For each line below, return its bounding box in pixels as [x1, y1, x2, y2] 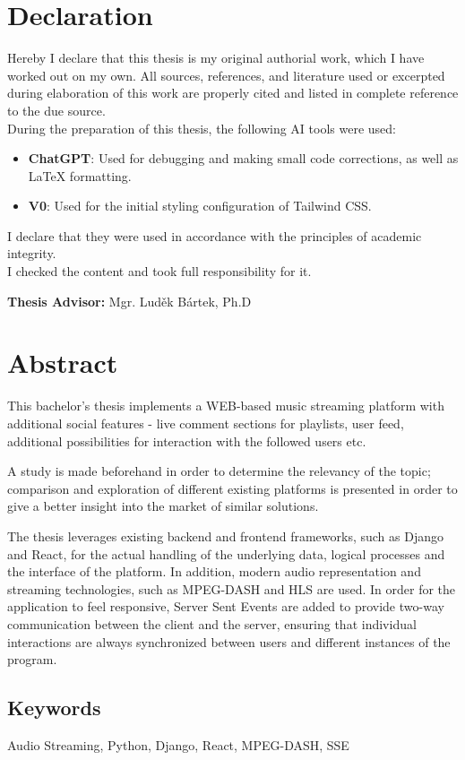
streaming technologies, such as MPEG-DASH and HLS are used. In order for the [7, 579, 456, 598]
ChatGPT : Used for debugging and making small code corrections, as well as [28, 149, 459, 168]
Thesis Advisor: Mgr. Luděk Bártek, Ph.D [7, 291, 252, 310]
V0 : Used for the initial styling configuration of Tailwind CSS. [28, 196, 372, 215]
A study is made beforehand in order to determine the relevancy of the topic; [7, 462, 431, 480]
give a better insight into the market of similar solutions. [7, 497, 319, 515]
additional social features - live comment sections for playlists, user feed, [7, 413, 404, 432]
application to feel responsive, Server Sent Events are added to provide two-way [7, 597, 444, 616]
